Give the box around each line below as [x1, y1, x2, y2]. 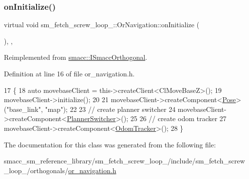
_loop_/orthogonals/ [4, 165, 68, 175]
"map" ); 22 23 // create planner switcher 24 [45, 104, 176, 114]
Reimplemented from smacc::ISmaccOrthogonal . [4, 52, 147, 62]
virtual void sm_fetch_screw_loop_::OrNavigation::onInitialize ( [4, 19, 199, 30]
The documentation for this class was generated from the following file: [4, 139, 216, 149]
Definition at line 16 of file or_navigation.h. [4, 69, 135, 78]
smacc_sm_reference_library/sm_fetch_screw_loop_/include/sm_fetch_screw [4, 156, 245, 166]
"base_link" [6, 104, 41, 114]
